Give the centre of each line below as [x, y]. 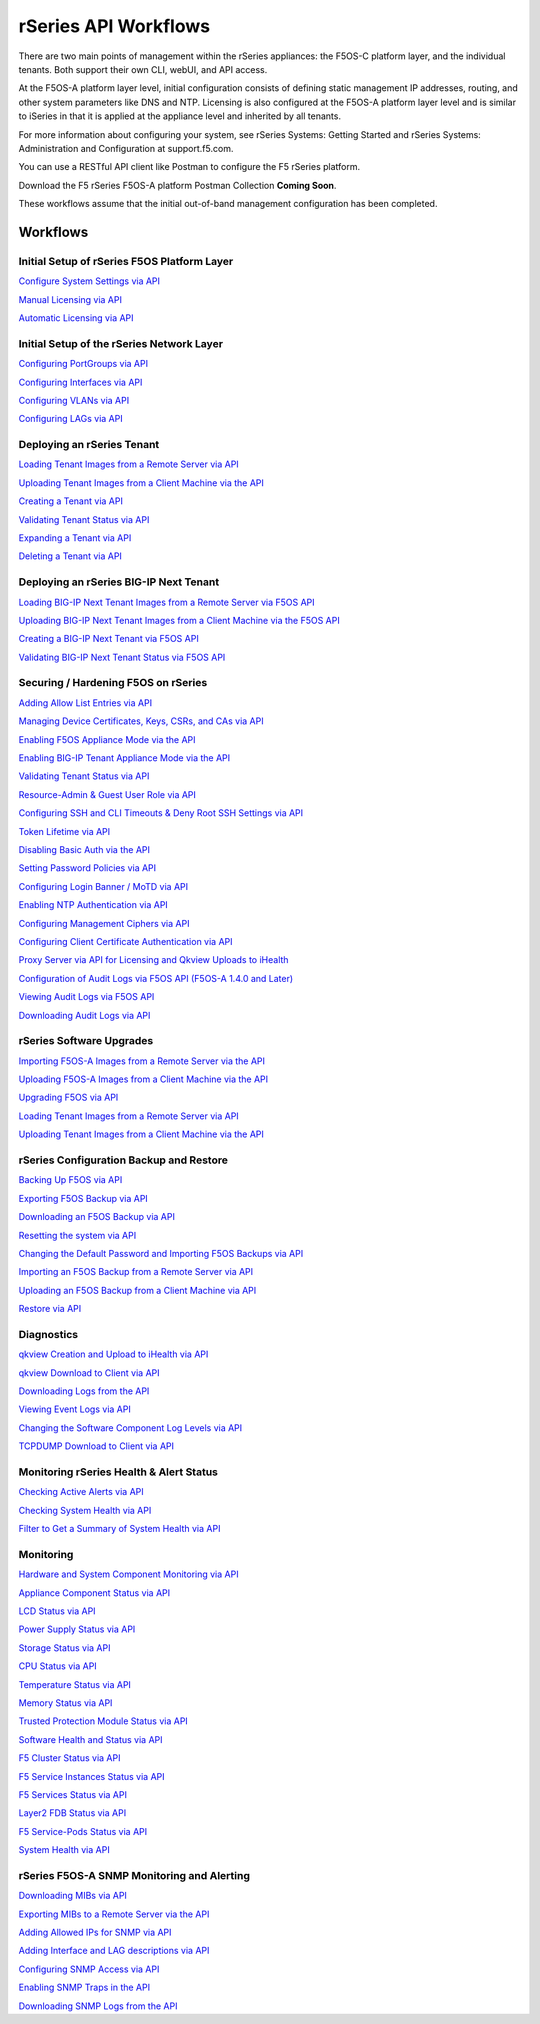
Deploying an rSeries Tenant [89, 445]
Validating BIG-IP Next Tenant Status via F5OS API [122, 657]
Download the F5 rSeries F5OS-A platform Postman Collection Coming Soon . [177, 185]
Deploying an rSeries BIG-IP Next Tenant [119, 582]
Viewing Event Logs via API [75, 1409]
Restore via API [50, 1309]
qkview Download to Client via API [89, 1372]
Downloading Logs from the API [84, 1391]
